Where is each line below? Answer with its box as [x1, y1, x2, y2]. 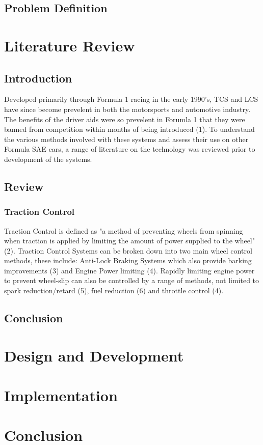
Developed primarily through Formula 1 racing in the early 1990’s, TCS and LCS [4, 94, 258, 104]
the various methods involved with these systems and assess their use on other [4, 133, 249, 144]
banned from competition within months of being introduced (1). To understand [4, 124, 255, 134]
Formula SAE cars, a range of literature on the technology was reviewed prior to [4, 144, 255, 154]
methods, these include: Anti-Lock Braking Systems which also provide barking [4, 255, 252, 266]
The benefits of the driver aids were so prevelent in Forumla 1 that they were [4, 114, 245, 124]
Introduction [4, 70, 72, 86]
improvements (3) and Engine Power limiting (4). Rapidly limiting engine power [4, 265, 255, 275]
